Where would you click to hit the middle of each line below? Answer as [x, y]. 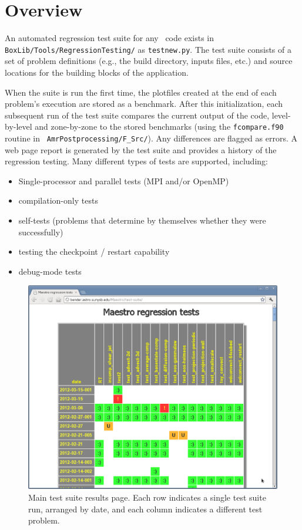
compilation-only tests [58, 200]
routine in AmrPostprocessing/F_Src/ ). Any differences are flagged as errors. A [151, 138]
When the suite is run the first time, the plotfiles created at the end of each [141, 92]
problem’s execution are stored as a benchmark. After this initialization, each [144, 104]
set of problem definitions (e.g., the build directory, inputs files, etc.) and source [149, 61]
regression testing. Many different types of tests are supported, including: [136, 161]
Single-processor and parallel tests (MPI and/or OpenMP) [124, 180]
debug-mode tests [50, 271]
